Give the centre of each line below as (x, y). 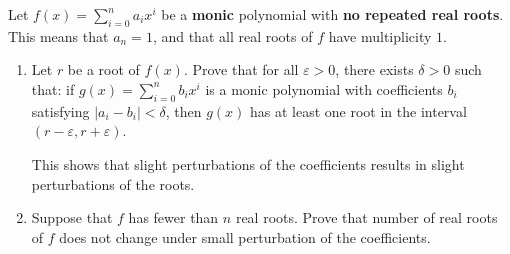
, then (183, 110)
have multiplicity (380, 35)
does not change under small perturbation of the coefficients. (245, 236)
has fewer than (173, 217)
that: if (53, 88)
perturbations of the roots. (113, 183)
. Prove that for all (241, 69)
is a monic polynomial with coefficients (324, 88)
